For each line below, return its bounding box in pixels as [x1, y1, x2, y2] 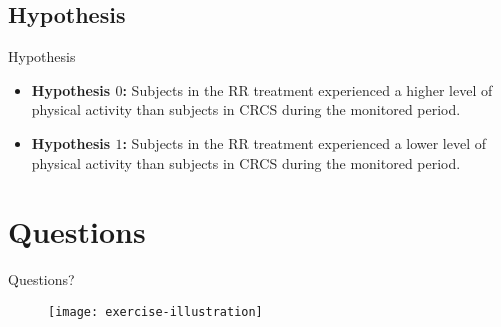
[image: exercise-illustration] [48, 304, 263, 319]
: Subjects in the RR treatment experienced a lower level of [122, 132, 487, 153]
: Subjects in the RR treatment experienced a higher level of [122, 79, 493, 100]
